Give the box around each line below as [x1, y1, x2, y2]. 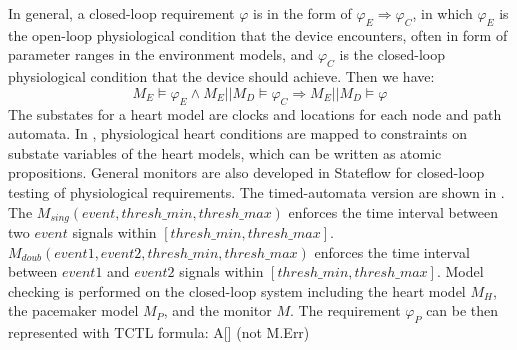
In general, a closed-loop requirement [8, 3, 235, 23]
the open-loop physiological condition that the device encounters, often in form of [8, 24, 508, 45]
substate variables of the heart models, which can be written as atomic [8, 142, 442, 163]
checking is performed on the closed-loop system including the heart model [8, 280, 466, 301]
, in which [412, 3, 473, 23]
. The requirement [290, 300, 401, 321]
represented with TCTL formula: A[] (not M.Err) [8, 322, 310, 343]
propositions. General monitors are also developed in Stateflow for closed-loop [8, 162, 485, 183]
